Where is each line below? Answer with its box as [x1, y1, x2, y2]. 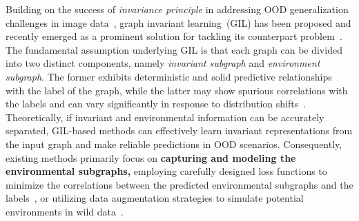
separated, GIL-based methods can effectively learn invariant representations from [6, 123, 353, 138]
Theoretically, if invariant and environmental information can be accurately [6, 109, 324, 124]
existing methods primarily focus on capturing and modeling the [6, 150, 296, 165]
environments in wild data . [6, 204, 124, 218]
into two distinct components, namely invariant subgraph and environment [6, 56, 320, 70]
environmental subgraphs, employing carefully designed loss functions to [6, 164, 327, 178]
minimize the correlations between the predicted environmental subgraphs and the [6, 177, 353, 191]
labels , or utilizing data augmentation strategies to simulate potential [6, 191, 304, 205]
